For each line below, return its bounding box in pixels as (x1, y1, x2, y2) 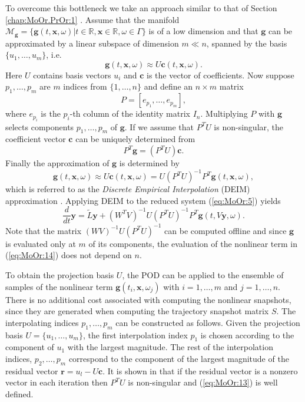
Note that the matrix (5, 224, 82, 236)
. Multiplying (200, 107, 248, 120)
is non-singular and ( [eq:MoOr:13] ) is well (128, 376, 278, 388)
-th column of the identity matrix (69, 107, 190, 120)
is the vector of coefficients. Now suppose (147, 68, 294, 81)
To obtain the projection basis (5, 269, 114, 281)
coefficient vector (5, 133, 66, 145)
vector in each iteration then (5, 376, 108, 388)
